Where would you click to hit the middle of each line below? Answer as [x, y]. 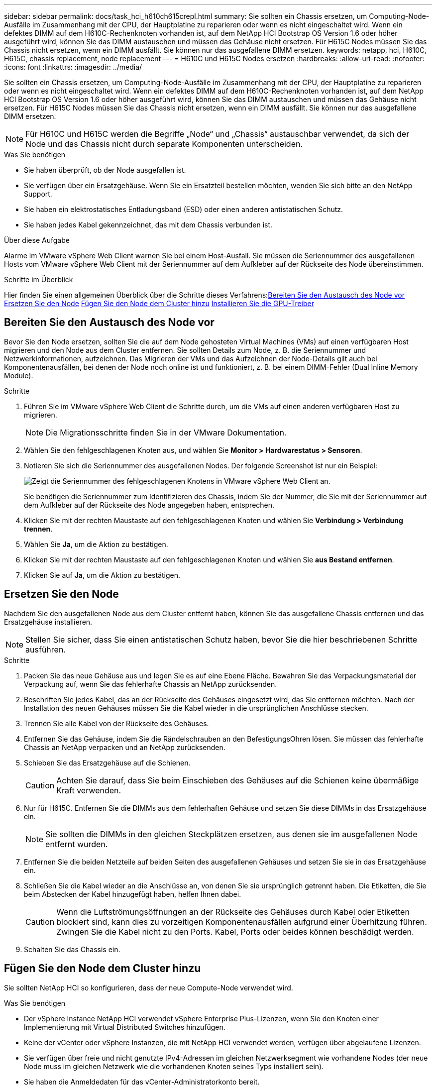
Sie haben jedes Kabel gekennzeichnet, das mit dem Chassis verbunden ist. [148, 225]
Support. [38, 194]
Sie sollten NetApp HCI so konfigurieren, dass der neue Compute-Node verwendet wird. [149, 987]
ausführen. [46, 649]
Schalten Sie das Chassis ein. [72, 949]
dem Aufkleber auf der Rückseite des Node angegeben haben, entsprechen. [149, 505]
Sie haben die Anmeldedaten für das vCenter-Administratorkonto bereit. [142, 1082]
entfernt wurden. [77, 844]
